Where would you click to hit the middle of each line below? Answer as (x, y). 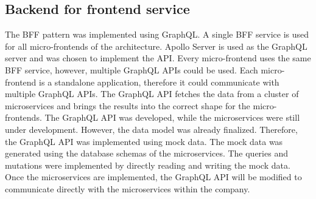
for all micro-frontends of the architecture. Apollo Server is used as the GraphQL (156, 46)
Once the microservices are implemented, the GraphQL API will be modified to (153, 177)
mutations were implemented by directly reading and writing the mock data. (148, 165)
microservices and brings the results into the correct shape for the (128, 105)
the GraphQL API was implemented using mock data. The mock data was (144, 141)
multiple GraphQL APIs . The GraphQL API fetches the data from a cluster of (152, 94)
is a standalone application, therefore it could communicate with (159, 82)
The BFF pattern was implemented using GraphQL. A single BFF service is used (157, 34)
